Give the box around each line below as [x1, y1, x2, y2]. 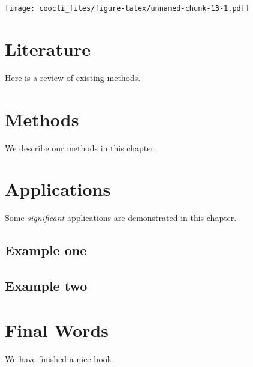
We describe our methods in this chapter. [5, 141, 156, 154]
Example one [5, 241, 87, 259]
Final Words [5, 317, 109, 342]
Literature [5, 36, 91, 61]
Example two [5, 276, 88, 294]
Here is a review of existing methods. [5, 71, 141, 83]
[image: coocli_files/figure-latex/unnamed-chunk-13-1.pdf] [5, 4, 250, 13]
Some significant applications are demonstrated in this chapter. [5, 211, 237, 224]
